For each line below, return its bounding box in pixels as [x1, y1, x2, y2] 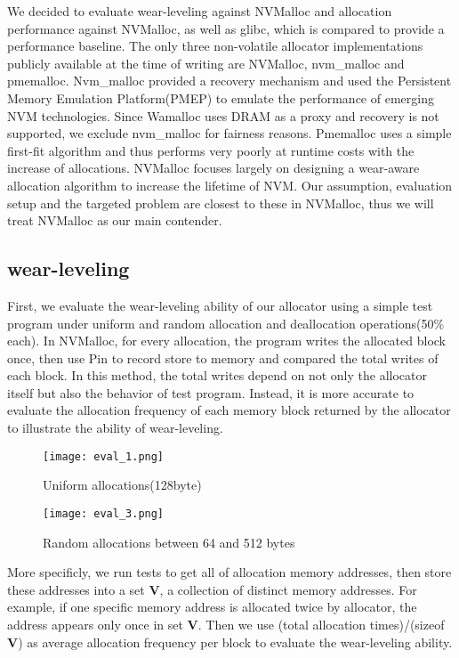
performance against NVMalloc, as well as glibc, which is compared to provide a [7, 19, 445, 37]
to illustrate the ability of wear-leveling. [7, 418, 223, 437]
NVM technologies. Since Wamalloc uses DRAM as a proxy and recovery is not [7, 106, 439, 125]
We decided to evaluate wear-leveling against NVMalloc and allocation [7, 2, 392, 20]
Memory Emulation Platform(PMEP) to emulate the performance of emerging [7, 88, 434, 107]
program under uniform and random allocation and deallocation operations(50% [7, 313, 445, 332]
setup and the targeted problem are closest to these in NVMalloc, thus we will [7, 193, 434, 212]
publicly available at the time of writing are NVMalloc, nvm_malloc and [7, 53, 405, 72]
